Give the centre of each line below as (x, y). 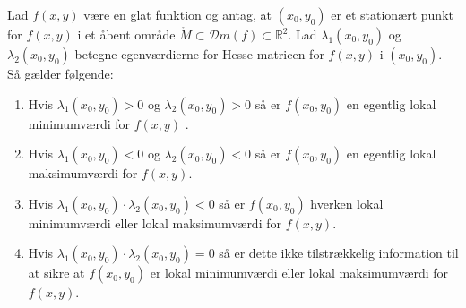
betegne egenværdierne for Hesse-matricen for (199, 54)
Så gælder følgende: (60, 73)
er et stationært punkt (392, 14)
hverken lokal (347, 203)
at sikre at (56, 273)
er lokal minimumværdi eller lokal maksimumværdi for (299, 273)
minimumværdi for (79, 123)
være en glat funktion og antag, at (177, 14)
